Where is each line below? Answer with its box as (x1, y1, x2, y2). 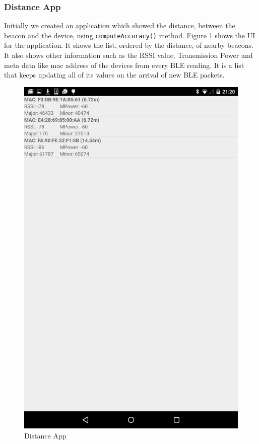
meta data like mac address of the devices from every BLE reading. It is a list (4, 59, 244, 70)
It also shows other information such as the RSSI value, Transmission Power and (4, 50, 253, 60)
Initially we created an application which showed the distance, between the (4, 20, 235, 31)
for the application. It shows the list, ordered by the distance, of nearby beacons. (4, 40, 253, 50)
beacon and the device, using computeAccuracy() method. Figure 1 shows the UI (4, 30, 255, 40)
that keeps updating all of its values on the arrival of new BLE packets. (4, 69, 225, 80)
